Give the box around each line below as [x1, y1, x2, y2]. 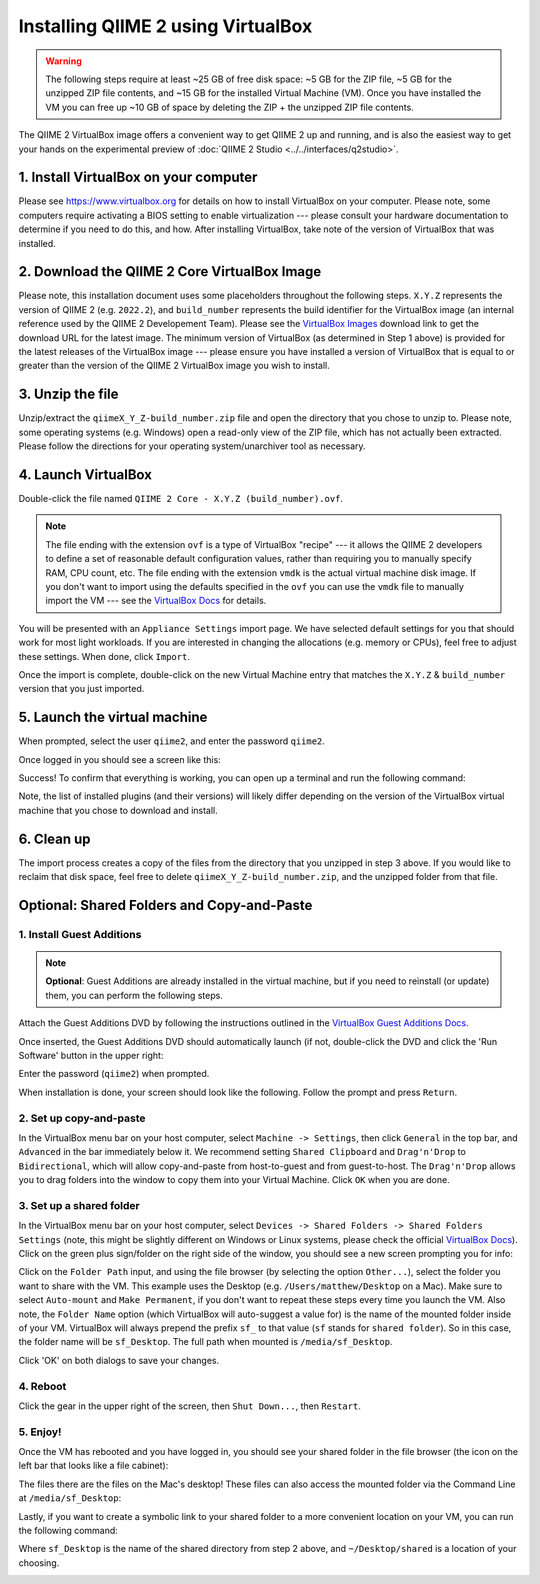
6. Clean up [18, 830, 91, 847]
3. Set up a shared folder [18, 1198, 140, 1212]
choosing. [18, 1556, 60, 1569]
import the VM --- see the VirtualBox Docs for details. [45, 595, 267, 607]
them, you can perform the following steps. [45, 989, 224, 1001]
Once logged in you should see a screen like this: [18, 753, 222, 765]
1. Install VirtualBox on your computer [18, 169, 258, 186]
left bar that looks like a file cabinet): [18, 1460, 169, 1472]
